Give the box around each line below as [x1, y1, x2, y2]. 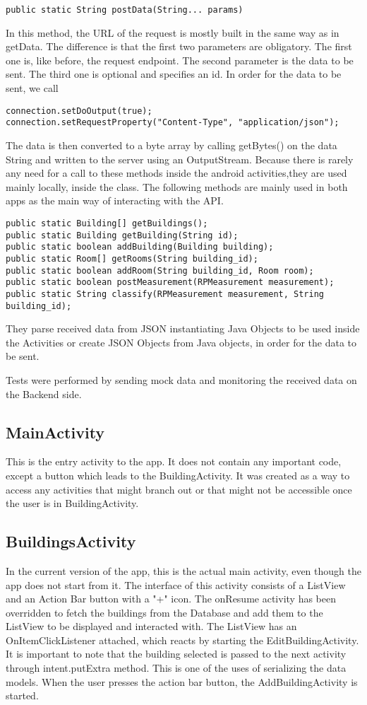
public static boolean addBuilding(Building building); [6, 242, 274, 252]
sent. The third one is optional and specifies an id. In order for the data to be [6, 66, 342, 81]
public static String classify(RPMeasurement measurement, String [6, 289, 325, 299]
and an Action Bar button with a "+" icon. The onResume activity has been [6, 591, 336, 606]
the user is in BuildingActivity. [6, 496, 139, 511]
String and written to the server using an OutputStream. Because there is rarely [6, 151, 354, 166]
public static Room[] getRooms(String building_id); [6, 253, 258, 264]
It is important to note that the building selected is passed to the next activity [6, 646, 347, 661]
